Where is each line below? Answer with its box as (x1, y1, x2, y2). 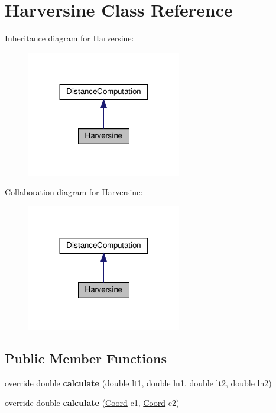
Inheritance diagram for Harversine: (5, 32, 134, 44)
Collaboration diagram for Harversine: (5, 186, 143, 198)
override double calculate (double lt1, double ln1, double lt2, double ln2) (5, 376, 272, 389)
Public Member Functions (5, 349, 167, 367)
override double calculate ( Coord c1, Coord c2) (5, 396, 180, 409)
